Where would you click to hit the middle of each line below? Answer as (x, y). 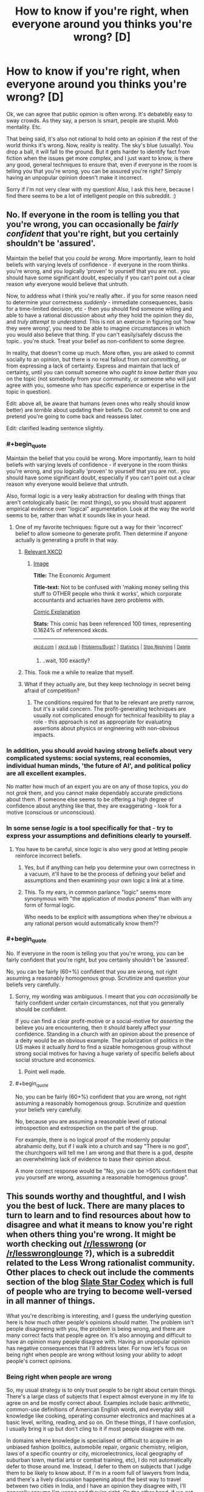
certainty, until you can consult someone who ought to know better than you (102, 372)
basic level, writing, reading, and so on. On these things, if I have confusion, (101, 1423)
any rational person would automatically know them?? (91, 923)
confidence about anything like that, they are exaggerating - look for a (94, 806)
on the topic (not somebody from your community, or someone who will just (101, 378)
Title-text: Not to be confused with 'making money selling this (111, 587)
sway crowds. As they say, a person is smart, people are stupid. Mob (93, 120)
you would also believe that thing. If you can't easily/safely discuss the (94, 334)
